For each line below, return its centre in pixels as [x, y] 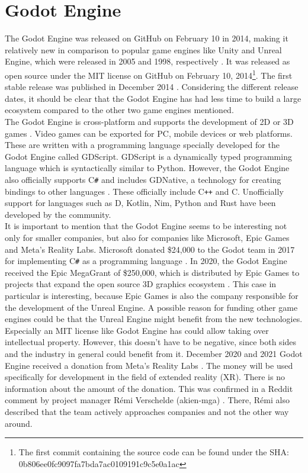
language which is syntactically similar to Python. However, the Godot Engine [147, 168]
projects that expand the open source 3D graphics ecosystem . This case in [141, 284]
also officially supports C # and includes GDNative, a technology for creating [143, 179]
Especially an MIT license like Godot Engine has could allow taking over [137, 330]
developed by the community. [58, 214]
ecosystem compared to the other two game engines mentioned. [119, 110]
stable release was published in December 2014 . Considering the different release [152, 87]
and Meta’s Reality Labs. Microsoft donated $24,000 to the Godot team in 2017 [150, 249]
